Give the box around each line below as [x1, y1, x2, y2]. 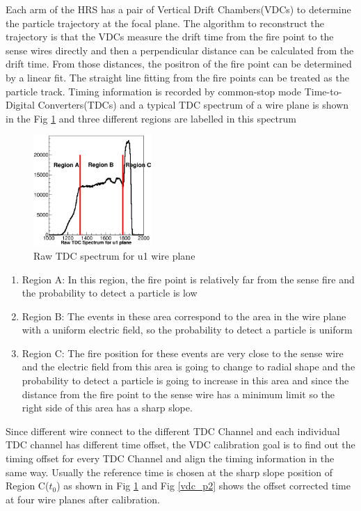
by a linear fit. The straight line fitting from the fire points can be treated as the [6, 70, 349, 84]
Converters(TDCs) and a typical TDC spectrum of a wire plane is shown [38, 97, 349, 112]
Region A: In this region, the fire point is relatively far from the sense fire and [22, 272, 355, 286]
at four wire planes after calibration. [6, 492, 160, 506]
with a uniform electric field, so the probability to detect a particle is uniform [22, 322, 353, 337]
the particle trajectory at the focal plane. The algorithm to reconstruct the [6, 15, 325, 30]
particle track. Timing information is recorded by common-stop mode [6, 84, 302, 98]
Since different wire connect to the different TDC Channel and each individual [6, 423, 340, 438]
